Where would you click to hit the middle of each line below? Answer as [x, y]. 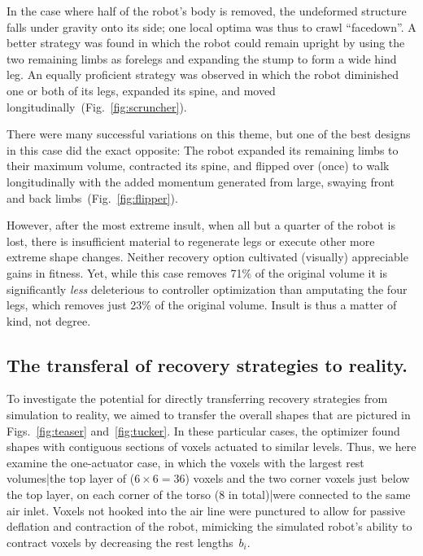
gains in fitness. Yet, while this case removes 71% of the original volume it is [197, 272]
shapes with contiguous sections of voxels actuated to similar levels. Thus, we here [211, 447]
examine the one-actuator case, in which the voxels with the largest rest [185, 462]
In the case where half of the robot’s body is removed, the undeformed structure [207, 11]
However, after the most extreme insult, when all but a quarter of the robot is [201, 225]
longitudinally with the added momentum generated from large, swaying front [201, 181]
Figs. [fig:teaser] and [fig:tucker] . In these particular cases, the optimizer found [203, 430]
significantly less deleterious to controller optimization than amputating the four [207, 289]
